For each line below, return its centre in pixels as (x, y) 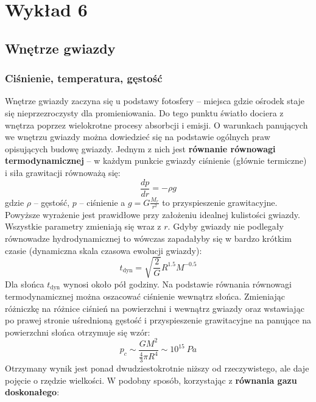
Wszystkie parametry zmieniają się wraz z (83, 226)
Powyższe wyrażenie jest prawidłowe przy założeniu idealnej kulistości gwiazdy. (153, 214)
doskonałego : (32, 392)
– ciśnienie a (102, 202)
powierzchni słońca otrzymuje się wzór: (78, 332)
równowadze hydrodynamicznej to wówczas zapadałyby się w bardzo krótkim (148, 238)
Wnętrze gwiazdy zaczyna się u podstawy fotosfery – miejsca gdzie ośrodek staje (155, 101)
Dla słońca (25, 284)
